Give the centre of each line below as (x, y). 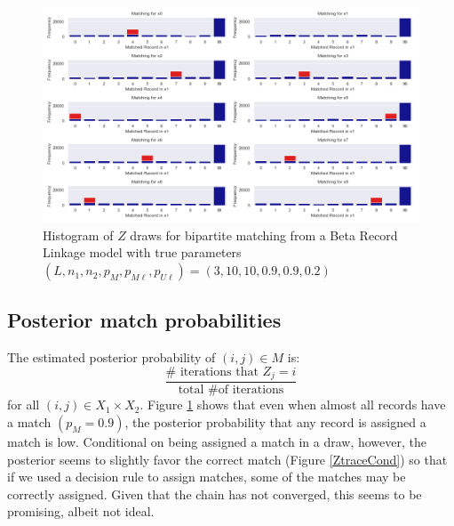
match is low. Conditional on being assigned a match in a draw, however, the (217, 441)
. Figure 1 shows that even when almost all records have (293, 405)
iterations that (219, 372)
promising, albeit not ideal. (81, 511)
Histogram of (78, 235)
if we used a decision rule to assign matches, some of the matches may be (207, 477)
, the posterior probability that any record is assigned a (275, 421)
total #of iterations (231, 390)
